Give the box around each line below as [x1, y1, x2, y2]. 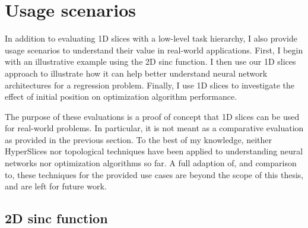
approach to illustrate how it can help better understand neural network [5, 66, 268, 79]
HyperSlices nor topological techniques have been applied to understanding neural [5, 145, 303, 157]
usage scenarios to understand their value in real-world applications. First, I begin [5, 43, 303, 56]
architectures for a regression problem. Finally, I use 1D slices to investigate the [5, 78, 295, 91]
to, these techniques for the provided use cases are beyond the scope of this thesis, [5, 168, 304, 180]
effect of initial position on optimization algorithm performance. [5, 90, 237, 103]
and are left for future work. [5, 180, 107, 192]
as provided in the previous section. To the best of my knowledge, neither [5, 133, 272, 145]
